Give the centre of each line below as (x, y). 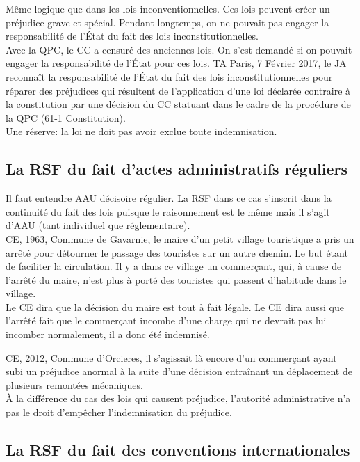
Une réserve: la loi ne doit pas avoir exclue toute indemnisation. (141, 131)
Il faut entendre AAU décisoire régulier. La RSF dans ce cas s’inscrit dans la (169, 198)
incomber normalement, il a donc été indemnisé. (108, 334)
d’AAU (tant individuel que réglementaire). (98, 225)
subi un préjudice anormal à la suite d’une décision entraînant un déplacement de (179, 371)
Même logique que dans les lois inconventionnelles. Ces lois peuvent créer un (168, 8)
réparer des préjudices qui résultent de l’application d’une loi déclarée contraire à (178, 90)
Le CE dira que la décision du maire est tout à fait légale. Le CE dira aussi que (175, 306)
